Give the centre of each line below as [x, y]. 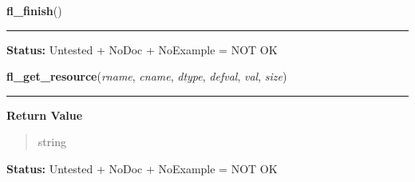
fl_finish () [34, 10]
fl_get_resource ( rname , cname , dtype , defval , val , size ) [147, 76]
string [52, 142]
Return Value [45, 115]
